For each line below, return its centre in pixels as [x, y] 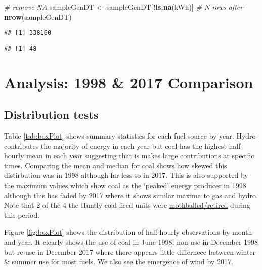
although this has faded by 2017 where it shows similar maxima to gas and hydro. [131, 195]
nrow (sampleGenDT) [38, 16]
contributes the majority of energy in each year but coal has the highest [115, 145]
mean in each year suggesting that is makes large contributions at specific [140, 155]
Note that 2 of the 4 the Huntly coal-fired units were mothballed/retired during [127, 205]
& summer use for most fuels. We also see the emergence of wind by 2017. [119, 262]
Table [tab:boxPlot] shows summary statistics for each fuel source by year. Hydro [130, 136]
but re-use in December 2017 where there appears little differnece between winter [130, 252]
